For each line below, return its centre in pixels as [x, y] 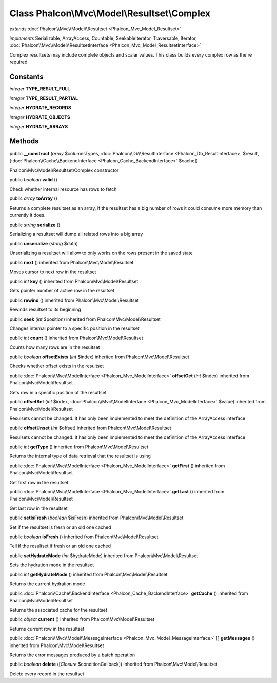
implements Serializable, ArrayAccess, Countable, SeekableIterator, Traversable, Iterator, [103, 38]
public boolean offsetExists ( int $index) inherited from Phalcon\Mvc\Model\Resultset [100, 357]
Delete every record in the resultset [47, 674]
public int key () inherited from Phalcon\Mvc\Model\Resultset [74, 281]
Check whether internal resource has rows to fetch [63, 189]
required [18, 62]
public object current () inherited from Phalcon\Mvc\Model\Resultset [82, 619]
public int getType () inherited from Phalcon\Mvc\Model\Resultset [79, 447]
